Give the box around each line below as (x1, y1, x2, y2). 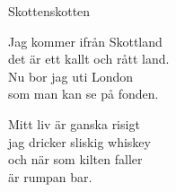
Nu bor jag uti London (8, 66, 134, 85)
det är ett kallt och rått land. (8, 49, 170, 68)
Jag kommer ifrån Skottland (8, 31, 163, 50)
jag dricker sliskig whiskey (8, 132, 151, 151)
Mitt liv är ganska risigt (8, 114, 140, 133)
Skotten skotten (8, 2, 91, 20)
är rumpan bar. (8, 167, 92, 186)
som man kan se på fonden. (8, 84, 159, 103)
